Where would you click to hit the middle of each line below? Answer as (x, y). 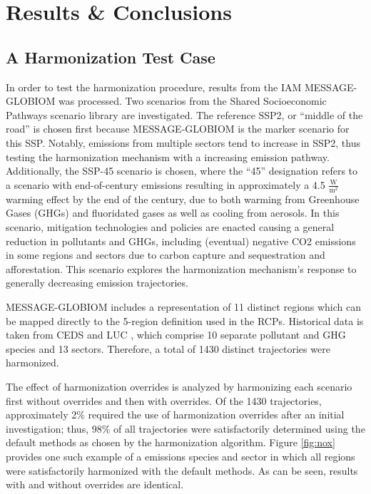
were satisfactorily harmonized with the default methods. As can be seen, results (182, 470)
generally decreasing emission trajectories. (97, 283)
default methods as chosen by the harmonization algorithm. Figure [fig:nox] (171, 442)
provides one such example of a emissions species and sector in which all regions (181, 456)
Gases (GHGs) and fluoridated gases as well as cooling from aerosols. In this (173, 213)
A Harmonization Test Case (111, 57)
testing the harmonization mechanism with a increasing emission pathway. (168, 156)
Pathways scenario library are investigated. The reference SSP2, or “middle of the (184, 114)
